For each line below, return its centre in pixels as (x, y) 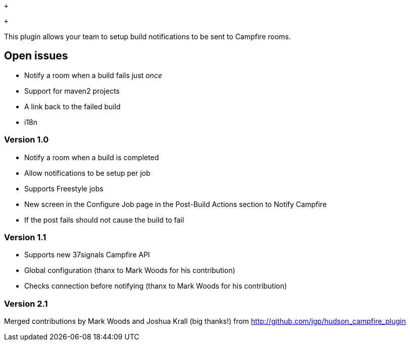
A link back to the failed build (72, 106)
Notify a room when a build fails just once (93, 75)
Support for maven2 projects (72, 91)
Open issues (36, 56)
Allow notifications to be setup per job (87, 173)
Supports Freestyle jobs (64, 188)
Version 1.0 (27, 140)
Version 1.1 (25, 237)
